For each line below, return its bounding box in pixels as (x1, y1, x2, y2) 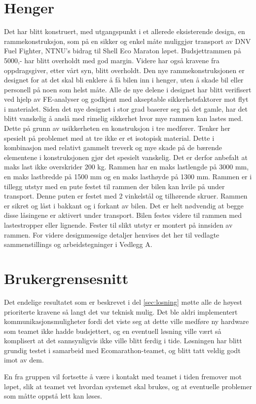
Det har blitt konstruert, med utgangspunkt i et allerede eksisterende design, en (4, 26, 245, 37)
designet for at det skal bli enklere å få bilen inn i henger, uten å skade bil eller (4, 75, 244, 85)
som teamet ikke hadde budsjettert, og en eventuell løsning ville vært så (4, 325, 221, 336)
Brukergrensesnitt (4, 268, 129, 288)
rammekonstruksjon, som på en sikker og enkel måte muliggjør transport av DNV (4, 36, 251, 46)
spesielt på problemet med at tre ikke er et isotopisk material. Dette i (4, 132, 215, 143)
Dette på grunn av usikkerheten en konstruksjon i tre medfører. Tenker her (4, 123, 230, 133)
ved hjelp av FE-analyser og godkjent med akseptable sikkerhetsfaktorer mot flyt (4, 94, 249, 104)
